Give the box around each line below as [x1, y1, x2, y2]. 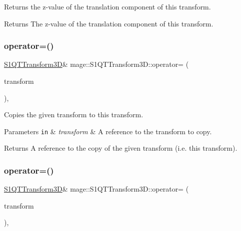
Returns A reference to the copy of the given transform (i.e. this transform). [4, 143, 237, 153]
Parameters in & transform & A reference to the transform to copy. [4, 126, 212, 136]
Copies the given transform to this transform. [4, 109, 143, 120]
